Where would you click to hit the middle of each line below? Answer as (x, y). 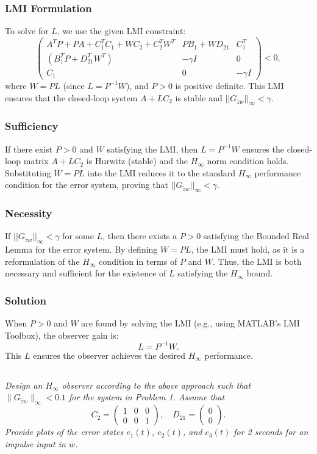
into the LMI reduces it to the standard (162, 172)
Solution (26, 300)
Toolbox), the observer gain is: (62, 335)
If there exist (29, 149)
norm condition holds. (248, 161)
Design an (24, 385)
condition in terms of (138, 261)
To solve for (27, 31)
